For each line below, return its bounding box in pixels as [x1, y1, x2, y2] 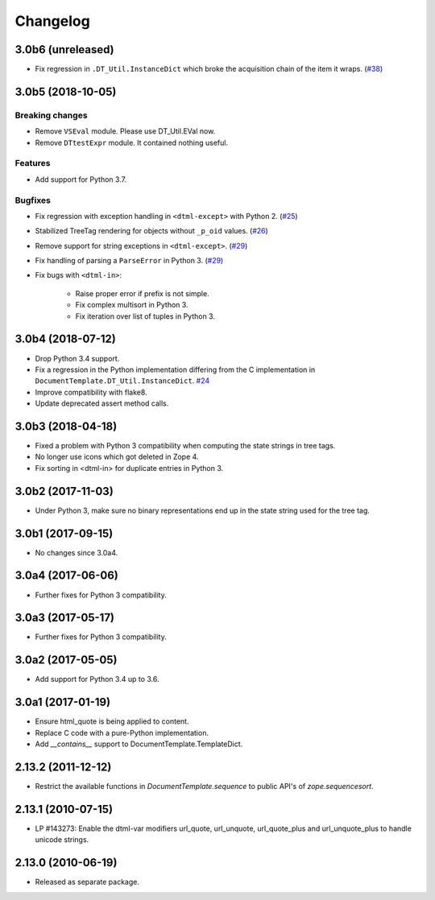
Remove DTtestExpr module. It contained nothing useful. [35, 138, 229, 147]
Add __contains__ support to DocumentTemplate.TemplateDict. [35, 739, 243, 749]
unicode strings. [35, 835, 89, 844]
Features [14, 158, 51, 169]
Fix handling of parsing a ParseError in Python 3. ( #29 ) [35, 256, 224, 266]
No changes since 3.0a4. [35, 547, 118, 557]
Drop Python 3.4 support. [35, 353, 120, 363]
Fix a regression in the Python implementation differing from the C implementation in [35, 365, 316, 374]
